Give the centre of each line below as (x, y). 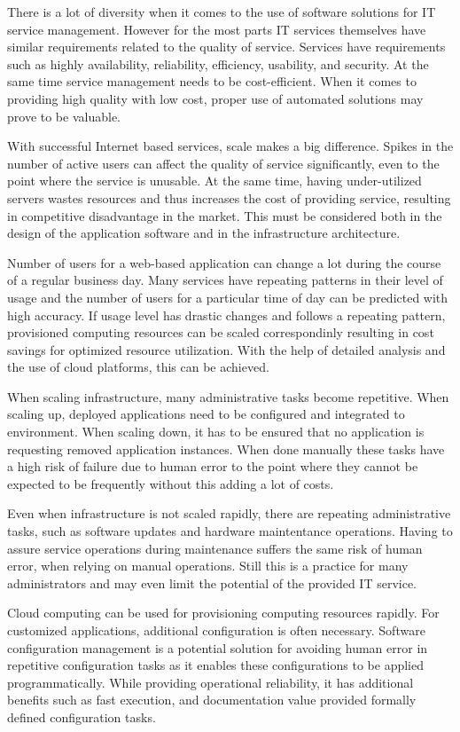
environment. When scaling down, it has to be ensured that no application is (216, 432)
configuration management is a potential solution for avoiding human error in (218, 647)
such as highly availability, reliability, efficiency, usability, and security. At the (218, 63)
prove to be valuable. (64, 116)
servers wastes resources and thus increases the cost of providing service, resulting (229, 197)
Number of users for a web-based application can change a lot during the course (224, 262)
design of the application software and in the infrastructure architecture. (204, 233)
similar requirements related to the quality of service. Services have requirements (226, 47)
